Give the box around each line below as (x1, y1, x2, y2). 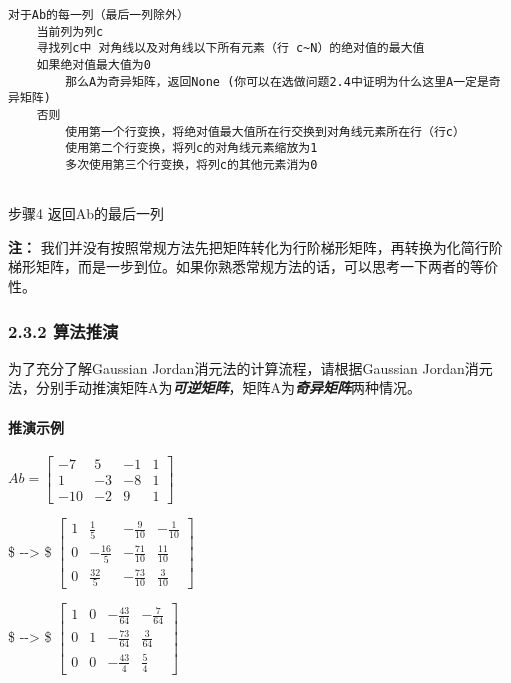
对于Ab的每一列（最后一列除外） (8, 8, 189, 22)
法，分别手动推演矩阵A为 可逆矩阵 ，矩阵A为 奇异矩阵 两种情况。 (8, 377, 421, 398)
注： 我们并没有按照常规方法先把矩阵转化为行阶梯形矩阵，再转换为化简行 (8, 236, 489, 257)
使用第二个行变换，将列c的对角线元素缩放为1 (65, 141, 318, 156)
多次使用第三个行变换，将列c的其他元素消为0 (65, 157, 318, 172)
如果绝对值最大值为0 (36, 57, 151, 72)
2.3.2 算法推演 (8, 318, 119, 343)
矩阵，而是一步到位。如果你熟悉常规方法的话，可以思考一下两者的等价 (35, 256, 498, 277)
